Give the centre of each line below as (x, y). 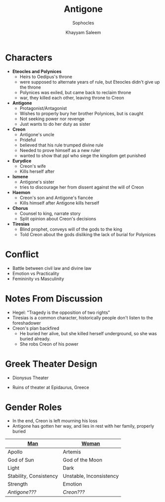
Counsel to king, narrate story (50, 213)
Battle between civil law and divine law (52, 268)
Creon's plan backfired (36, 328)
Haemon (21, 192)
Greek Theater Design (51, 364)
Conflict (22, 254)
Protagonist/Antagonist (43, 108)
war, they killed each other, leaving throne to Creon (72, 98)
